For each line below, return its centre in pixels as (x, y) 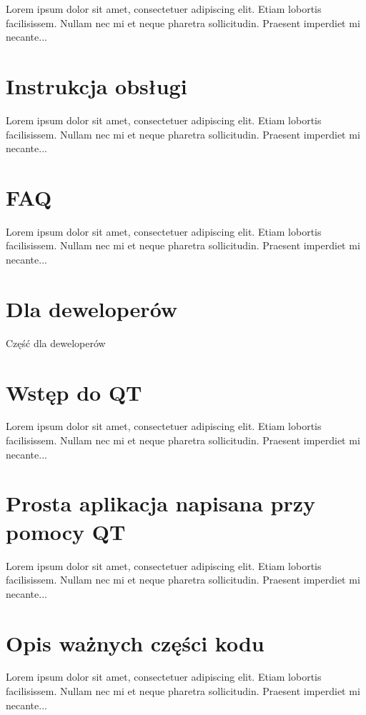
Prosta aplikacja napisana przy (161, 503)
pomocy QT (66, 531)
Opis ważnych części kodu (135, 642)
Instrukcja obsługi (97, 85)
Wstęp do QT (74, 392)
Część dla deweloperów (56, 342)
